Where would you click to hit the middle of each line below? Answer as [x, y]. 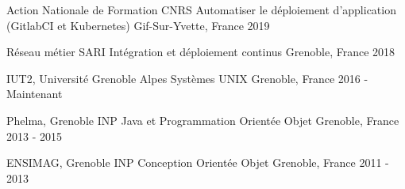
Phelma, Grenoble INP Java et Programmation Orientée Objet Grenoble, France [203, 120]
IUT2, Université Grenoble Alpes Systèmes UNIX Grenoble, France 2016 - [187, 78]
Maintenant [35, 94]
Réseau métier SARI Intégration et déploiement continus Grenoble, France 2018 [201, 52]
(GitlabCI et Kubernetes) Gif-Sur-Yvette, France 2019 [138, 25]
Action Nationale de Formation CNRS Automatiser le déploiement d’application [201, 9]
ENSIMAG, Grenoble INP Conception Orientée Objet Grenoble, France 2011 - [198, 163]
